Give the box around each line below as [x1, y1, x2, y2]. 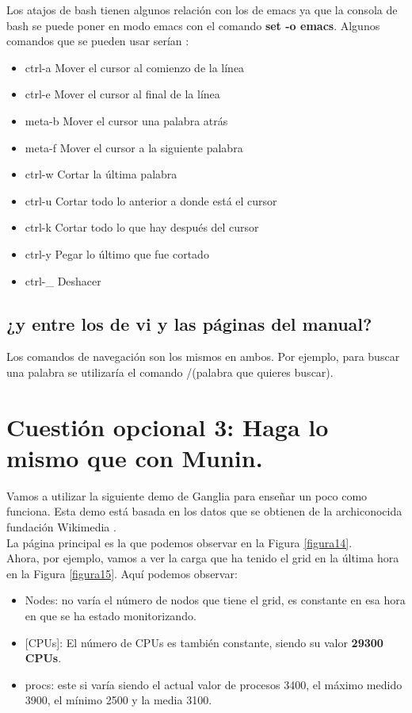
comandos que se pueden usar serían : [6, 33, 189, 49]
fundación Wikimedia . [6, 519, 116, 535]
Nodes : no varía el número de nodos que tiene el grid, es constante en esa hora [25, 592, 406, 608]
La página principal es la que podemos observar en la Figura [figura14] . [6, 534, 353, 550]
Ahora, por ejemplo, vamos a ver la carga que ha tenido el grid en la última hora [6, 550, 399, 566]
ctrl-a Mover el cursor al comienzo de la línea [25, 59, 245, 75]
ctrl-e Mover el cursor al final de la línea [25, 86, 220, 102]
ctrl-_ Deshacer [25, 272, 101, 289]
